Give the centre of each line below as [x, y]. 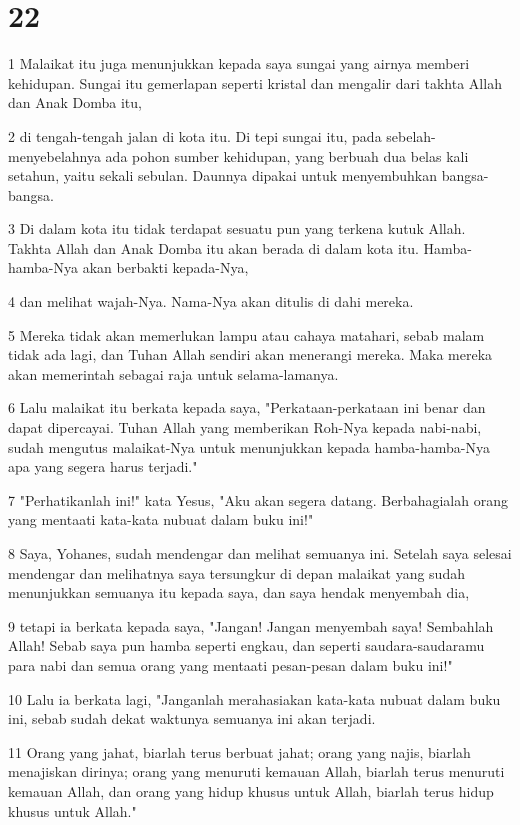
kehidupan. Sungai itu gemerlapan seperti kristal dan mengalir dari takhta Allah [255, 82]
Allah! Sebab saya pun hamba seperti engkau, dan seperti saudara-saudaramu [246, 645]
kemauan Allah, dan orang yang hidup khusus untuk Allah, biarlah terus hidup [251, 790]
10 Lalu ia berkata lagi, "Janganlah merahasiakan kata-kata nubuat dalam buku [254, 698]
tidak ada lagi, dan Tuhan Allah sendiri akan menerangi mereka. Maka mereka [250, 354]
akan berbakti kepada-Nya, [165, 267]
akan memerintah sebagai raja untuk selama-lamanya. [173, 373]
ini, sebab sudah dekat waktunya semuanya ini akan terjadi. [192, 718]
